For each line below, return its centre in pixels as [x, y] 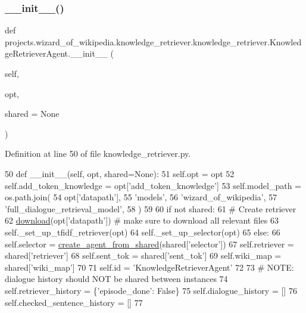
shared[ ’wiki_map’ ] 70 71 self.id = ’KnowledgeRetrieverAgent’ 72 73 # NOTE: [149, 267]
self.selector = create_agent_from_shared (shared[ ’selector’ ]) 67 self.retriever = [149, 244]
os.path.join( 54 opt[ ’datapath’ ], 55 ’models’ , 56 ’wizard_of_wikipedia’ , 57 [141, 197]
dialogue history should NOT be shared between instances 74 [116, 279]
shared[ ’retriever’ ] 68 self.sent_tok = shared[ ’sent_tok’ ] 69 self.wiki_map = [143, 255]
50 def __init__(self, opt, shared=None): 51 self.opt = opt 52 [120, 173]
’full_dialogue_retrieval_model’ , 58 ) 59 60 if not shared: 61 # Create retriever [151, 208]
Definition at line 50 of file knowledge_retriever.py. [98, 154]
